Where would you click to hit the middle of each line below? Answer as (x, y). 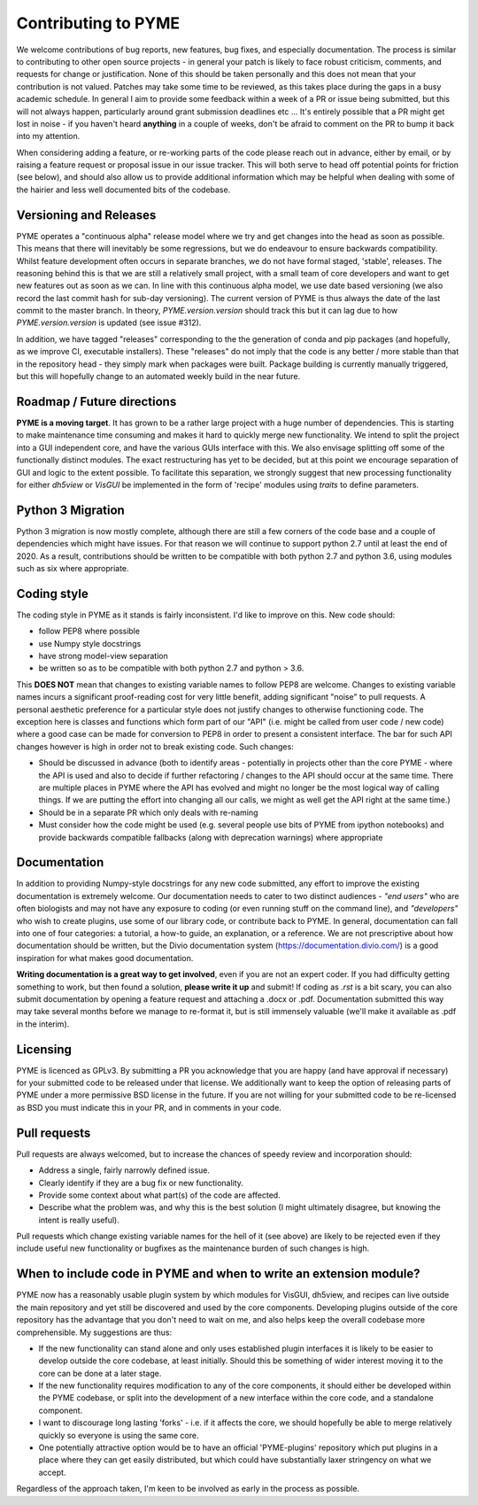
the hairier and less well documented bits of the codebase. (123, 190)
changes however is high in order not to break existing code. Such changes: (155, 746)
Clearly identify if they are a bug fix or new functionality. (141, 1183)
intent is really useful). (79, 1220)
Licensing (44, 1049)
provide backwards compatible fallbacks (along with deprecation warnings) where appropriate (211, 837)
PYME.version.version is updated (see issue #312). (109, 322)
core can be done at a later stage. (100, 1373)
